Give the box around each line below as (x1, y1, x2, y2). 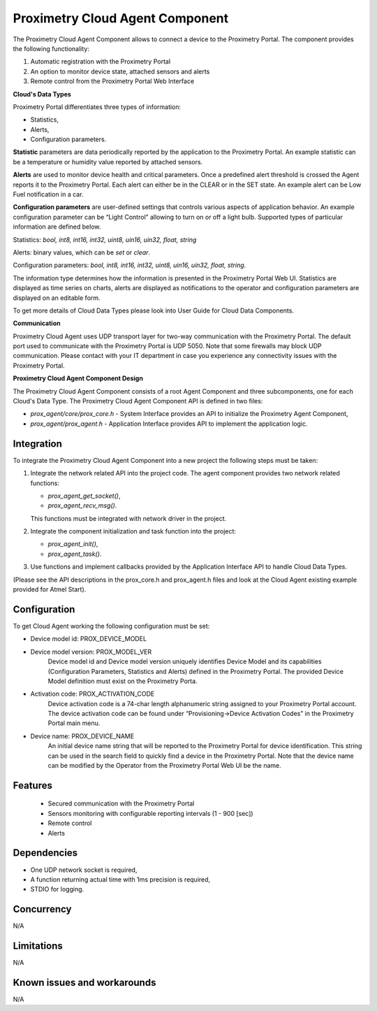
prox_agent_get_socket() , (47, 492, 121, 500)
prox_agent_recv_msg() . (47, 501, 117, 510)
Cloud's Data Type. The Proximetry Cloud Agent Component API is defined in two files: (13, 397, 263, 406)
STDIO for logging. (30, 885, 84, 894)
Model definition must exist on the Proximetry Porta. (47, 677, 198, 685)
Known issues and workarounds (13, 976, 156, 989)
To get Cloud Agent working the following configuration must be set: (13, 622, 210, 630)
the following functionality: (13, 44, 90, 52)
